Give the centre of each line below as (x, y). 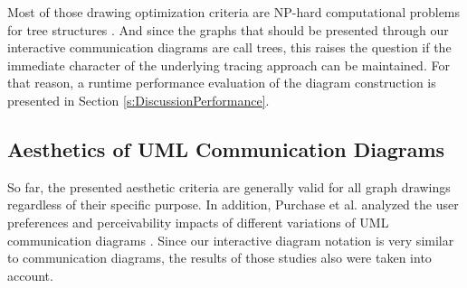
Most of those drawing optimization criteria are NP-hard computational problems (234, 12)
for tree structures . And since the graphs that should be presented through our (228, 29)
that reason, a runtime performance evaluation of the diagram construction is (222, 83)
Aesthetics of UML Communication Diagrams (226, 149)
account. (30, 275)
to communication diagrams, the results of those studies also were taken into (219, 258)
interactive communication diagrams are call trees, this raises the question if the (229, 47)
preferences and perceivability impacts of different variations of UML (198, 222)
